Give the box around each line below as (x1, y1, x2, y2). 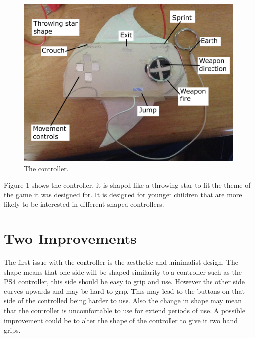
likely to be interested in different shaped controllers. (4, 199, 164, 209)
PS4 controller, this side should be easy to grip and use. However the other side (4, 276, 245, 287)
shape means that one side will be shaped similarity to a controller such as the (4, 266, 242, 277)
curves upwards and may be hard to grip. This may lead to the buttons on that (4, 286, 245, 296)
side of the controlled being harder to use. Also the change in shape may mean (4, 295, 242, 306)
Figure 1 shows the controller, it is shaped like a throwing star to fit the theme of (4, 180, 251, 190)
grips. (4, 325, 21, 335)
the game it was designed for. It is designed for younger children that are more (4, 189, 242, 199)
